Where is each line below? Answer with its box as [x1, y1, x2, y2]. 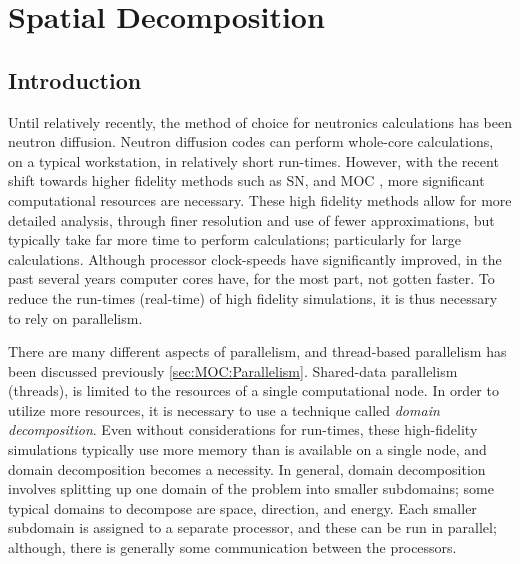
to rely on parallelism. [8, 307, 143, 328]
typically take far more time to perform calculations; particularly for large [8, 229, 462, 250]
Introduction [8, 64, 142, 95]
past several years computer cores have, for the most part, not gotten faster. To [8, 268, 495, 289]
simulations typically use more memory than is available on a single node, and [8, 439, 487, 460]
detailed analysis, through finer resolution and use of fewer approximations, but [8, 209, 495, 230]
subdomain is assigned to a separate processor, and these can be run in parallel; [8, 517, 497, 538]
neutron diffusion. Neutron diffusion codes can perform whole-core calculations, [8, 131, 494, 152]
